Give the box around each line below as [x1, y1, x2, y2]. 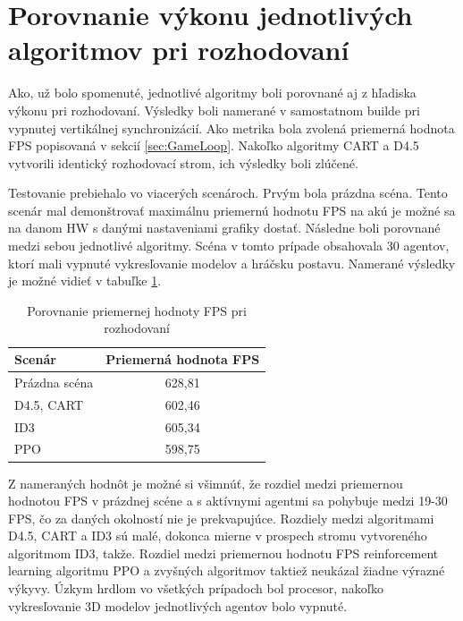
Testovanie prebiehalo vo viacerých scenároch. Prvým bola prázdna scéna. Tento [8, 183, 448, 202]
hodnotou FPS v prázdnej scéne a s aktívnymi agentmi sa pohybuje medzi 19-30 [8, 491, 448, 510]
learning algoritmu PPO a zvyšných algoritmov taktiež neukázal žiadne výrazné [8, 561, 445, 580]
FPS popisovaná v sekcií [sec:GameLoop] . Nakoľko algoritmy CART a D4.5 [8, 136, 419, 155]
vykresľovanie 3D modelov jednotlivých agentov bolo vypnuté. [8, 596, 348, 615]
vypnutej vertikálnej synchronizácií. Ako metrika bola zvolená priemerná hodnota [8, 118, 455, 137]
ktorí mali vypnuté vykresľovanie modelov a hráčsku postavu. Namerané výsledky [8, 253, 456, 272]
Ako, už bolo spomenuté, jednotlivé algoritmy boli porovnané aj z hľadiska [8, 83, 417, 102]
